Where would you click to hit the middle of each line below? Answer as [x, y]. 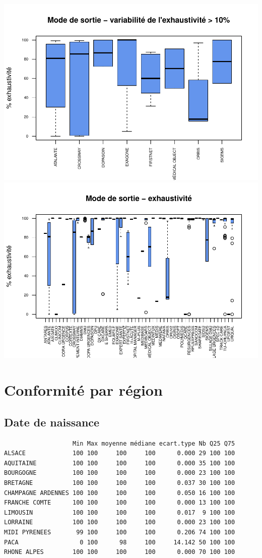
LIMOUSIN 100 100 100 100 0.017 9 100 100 [120, 512]
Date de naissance [52, 422]
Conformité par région [83, 390]
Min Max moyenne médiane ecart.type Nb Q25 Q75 [154, 443]
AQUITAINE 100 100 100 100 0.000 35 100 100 [120, 463]
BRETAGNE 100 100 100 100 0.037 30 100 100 [120, 483]
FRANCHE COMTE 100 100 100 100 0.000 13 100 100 [120, 503]
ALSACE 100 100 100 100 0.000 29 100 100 [120, 453]
